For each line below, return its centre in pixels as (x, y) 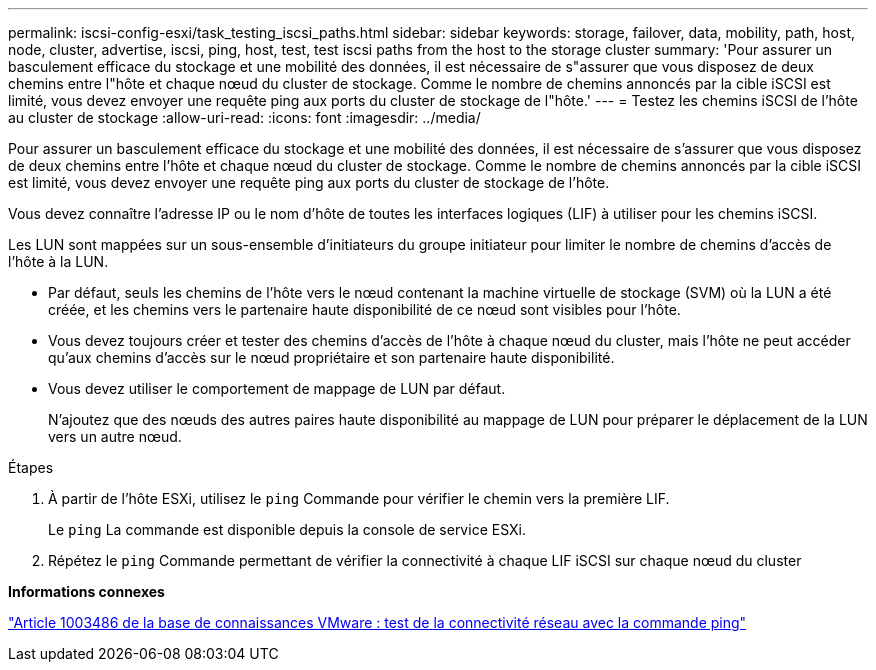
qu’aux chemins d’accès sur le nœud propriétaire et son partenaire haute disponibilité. (331, 357)
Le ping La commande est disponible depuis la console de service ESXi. (287, 529)
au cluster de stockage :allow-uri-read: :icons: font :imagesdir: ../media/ (244, 117)
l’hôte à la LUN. (58, 261)
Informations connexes (86, 591)
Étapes (31, 467)
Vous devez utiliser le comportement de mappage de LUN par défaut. (277, 388)
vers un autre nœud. (115, 436)
